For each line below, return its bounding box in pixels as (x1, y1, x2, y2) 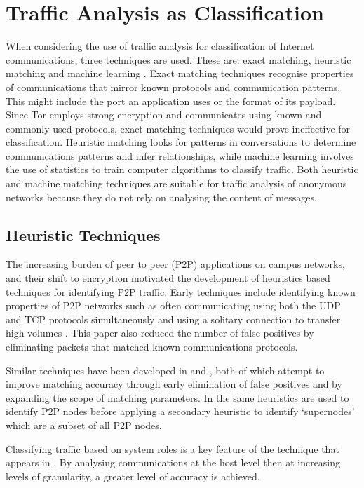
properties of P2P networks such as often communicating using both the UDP (6, 298, 341, 313)
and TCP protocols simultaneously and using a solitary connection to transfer (6, 311, 341, 326)
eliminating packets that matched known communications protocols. (6, 339, 298, 354)
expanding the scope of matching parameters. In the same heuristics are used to (6, 390, 349, 405)
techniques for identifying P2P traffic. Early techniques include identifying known (6, 284, 356, 299)
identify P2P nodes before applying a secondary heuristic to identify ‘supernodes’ (6, 404, 355, 419)
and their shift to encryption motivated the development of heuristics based (6, 271, 330, 285)
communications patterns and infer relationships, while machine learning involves (6, 148, 354, 163)
